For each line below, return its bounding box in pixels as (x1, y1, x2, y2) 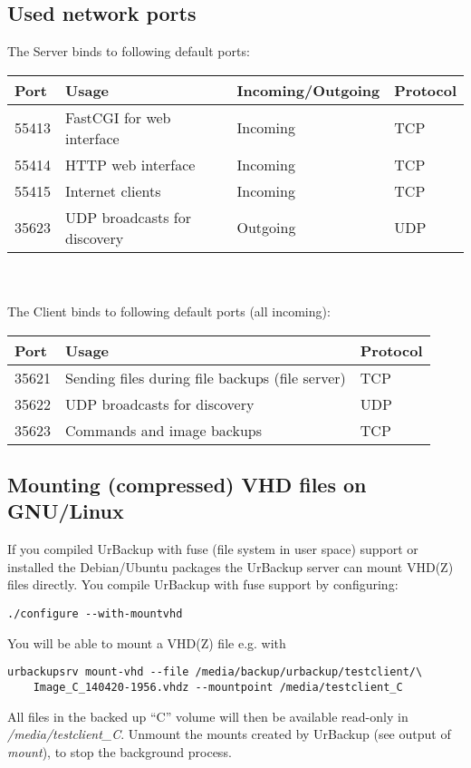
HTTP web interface (65, 153, 196, 175)
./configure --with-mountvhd (7, 607, 183, 620)
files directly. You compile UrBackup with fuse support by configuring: (7, 575, 399, 594)
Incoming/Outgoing (236, 79, 380, 101)
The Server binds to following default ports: (7, 42, 250, 61)
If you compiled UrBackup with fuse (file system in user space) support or (7, 540, 418, 559)
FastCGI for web (65, 106, 171, 128)
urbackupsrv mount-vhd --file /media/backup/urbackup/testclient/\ (7, 666, 423, 679)
